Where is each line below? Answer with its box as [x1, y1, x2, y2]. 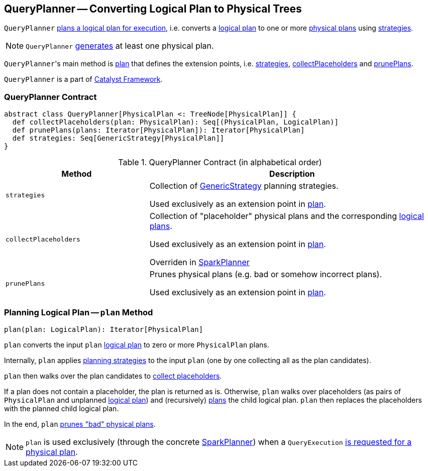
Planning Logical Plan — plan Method [4, 307, 153, 317]
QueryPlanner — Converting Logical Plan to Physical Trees [4, 3, 302, 15]
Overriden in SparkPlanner [149, 257, 250, 268]
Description [269, 169, 315, 179]
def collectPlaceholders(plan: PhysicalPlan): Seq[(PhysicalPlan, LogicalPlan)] [12, 118, 339, 127]
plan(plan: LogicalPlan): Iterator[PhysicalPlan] [4, 325, 203, 333]
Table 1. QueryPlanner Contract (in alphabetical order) [118, 157, 322, 168]
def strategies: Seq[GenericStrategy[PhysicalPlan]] [12, 134, 225, 143]
